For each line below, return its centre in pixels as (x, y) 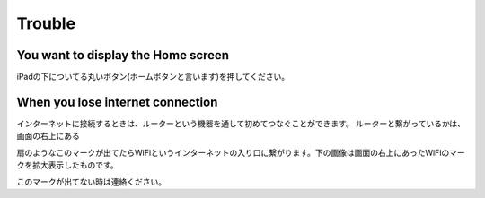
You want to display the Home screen (123, 55)
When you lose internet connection (117, 102)
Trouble (46, 23)
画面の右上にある (48, 136)
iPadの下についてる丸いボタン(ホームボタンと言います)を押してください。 (153, 77)
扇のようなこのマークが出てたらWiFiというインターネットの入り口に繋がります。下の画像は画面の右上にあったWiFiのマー (241, 152)
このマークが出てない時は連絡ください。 (91, 181)
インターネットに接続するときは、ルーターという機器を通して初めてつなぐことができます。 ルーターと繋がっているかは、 (241, 123)
